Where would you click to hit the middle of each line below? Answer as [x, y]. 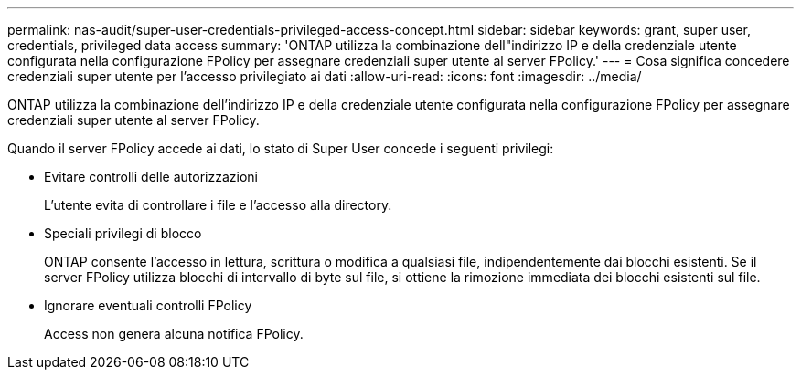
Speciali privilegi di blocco [123, 233]
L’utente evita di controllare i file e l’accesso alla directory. [218, 205]
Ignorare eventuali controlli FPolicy [148, 305]
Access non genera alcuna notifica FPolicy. [174, 334]
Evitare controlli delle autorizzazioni [151, 177]
